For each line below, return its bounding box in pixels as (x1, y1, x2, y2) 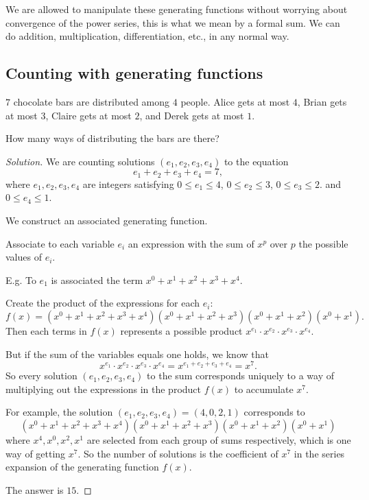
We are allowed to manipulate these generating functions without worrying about (5, 2, 348, 16)
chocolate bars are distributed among (13, 94, 170, 108)
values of (5, 250, 42, 264)
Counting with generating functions (5, 62, 263, 84)
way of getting (5, 446, 66, 460)
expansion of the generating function (5, 460, 159, 474)
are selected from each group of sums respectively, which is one (86, 433, 351, 447)
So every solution (5, 368, 78, 383)
